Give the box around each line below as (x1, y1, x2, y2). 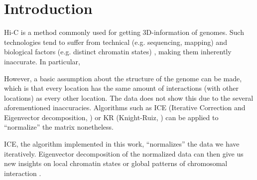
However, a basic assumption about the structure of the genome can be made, (4, 73, 242, 83)
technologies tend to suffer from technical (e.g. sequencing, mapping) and (4, 36, 227, 47)
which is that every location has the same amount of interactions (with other (4, 83, 239, 93)
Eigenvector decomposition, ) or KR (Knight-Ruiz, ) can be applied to (4, 112, 219, 122)
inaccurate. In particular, (4, 56, 80, 66)
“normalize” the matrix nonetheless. (4, 122, 114, 132)
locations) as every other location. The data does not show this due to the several (4, 92, 254, 103)
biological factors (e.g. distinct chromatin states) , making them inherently (4, 46, 232, 57)
